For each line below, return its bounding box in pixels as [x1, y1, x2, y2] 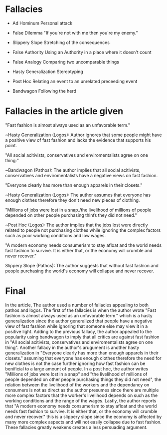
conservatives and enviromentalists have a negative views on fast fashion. [5, 172, 158, 178]
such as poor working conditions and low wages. [5, 232, 106, 238]
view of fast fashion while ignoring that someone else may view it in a [5, 323, 148, 329]
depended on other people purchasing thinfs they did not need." [5, 212, 137, 218]
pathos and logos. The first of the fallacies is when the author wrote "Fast [5, 307, 156, 313]
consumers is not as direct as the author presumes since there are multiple [5, 387, 159, 393]
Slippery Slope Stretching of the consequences [12, 39, 110, 46]
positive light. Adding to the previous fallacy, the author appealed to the [5, 328, 152, 334]
